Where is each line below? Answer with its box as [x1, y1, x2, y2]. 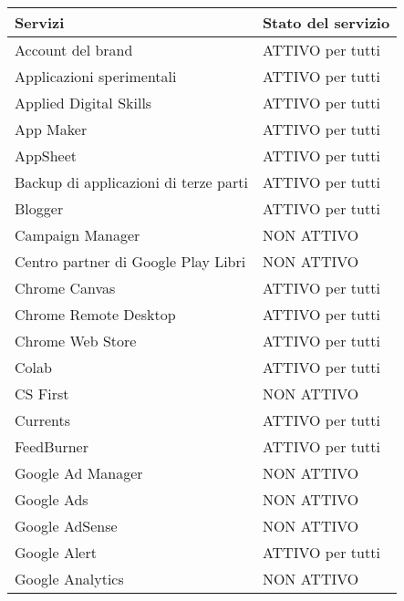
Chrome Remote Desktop [15, 304, 176, 325]
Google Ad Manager [15, 462, 143, 483]
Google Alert [15, 542, 97, 563]
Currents [15, 409, 71, 430]
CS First [15, 383, 69, 404]
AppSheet [15, 145, 78, 166]
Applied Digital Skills [15, 92, 152, 113]
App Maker [15, 119, 88, 140]
